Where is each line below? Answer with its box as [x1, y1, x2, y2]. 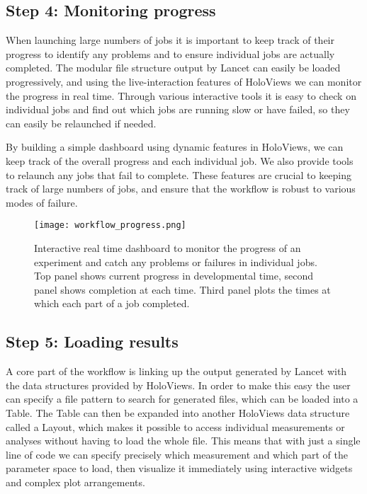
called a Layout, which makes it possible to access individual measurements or [6, 419, 345, 434]
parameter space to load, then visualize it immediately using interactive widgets [6, 461, 353, 476]
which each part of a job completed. [34, 296, 190, 311]
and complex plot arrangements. [6, 474, 145, 489]
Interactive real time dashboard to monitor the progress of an [34, 240, 301, 255]
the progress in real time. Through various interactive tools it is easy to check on [6, 88, 356, 103]
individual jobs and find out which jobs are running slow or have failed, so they [6, 102, 350, 117]
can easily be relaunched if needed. [6, 115, 157, 130]
